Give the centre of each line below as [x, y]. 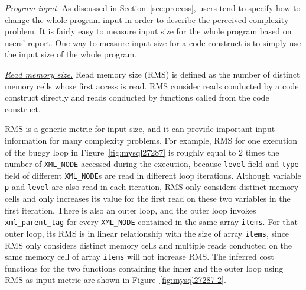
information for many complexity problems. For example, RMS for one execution [151, 140]
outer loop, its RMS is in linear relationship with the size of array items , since [147, 233]
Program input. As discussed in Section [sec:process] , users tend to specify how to [153, 8]
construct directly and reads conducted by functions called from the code [137, 97]
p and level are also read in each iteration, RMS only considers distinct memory [152, 187]
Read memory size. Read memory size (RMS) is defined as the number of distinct [152, 74]
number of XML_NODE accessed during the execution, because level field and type [152, 164]
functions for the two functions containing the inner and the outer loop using [144, 268]
